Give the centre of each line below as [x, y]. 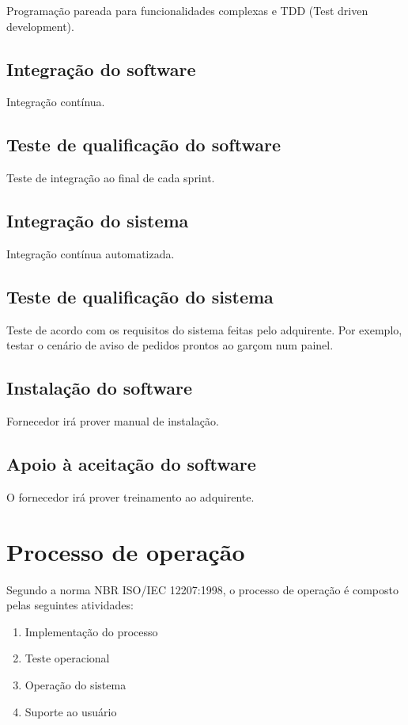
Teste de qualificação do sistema [140, 296]
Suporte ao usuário [71, 711]
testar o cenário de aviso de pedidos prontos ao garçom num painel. [170, 345]
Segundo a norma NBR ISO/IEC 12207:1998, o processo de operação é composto [202, 589]
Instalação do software [100, 388]
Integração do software [101, 69]
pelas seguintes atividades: [70, 605]
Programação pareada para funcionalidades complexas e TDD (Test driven [187, 10]
